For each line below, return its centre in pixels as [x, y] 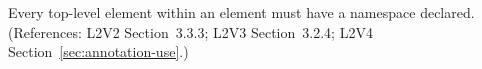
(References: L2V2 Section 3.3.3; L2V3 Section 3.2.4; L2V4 [190, 31]
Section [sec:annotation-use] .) [98, 51]
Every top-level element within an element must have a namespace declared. [241, 12]
